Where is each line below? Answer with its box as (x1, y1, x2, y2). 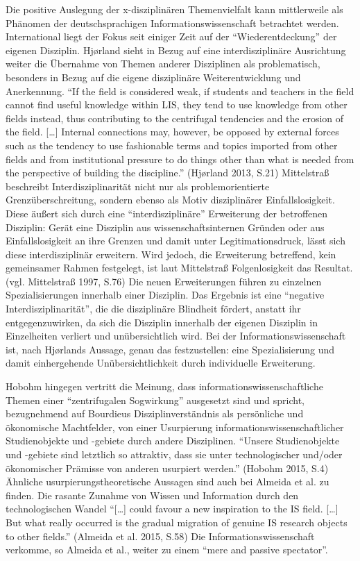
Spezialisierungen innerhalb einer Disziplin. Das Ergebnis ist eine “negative (6, 287, 325, 302)
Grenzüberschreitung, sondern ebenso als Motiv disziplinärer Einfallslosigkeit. (6, 192, 335, 207)
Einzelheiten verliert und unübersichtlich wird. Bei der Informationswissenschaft (6, 328, 346, 343)
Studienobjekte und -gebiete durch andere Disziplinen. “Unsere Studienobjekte (6, 433, 340, 448)
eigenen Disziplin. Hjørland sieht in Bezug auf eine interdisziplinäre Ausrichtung (6, 42, 346, 57)
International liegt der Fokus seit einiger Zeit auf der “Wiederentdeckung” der (6, 29, 337, 44)
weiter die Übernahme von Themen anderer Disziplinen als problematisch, (6, 56, 320, 71)
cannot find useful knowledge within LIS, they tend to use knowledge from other (6, 97, 348, 112)
